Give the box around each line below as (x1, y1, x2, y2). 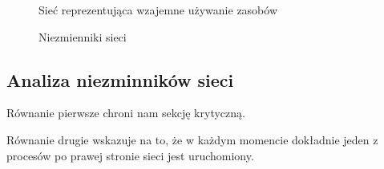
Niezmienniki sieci (38, 28, 127, 45)
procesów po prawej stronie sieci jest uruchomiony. (6, 147, 254, 163)
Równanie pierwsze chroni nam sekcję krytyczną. (6, 104, 245, 121)
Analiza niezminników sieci (6, 67, 234, 92)
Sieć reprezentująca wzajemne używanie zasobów (38, 2, 278, 18)
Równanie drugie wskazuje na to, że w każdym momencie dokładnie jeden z (6, 131, 378, 147)
